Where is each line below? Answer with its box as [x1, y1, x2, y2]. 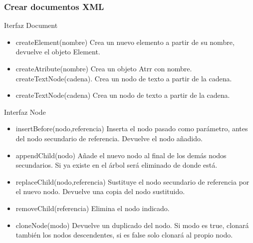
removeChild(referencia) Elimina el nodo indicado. [15, 203, 170, 213]
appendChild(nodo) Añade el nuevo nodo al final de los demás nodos [15, 150, 227, 160]
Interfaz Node [4, 106, 46, 117]
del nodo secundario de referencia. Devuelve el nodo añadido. [15, 133, 203, 143]
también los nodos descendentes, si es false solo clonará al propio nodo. [15, 230, 233, 240]
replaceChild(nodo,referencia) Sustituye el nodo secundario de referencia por [15, 176, 250, 187]
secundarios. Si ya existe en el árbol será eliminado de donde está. [15, 160, 218, 170]
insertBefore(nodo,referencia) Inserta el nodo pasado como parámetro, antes [15, 123, 248, 134]
